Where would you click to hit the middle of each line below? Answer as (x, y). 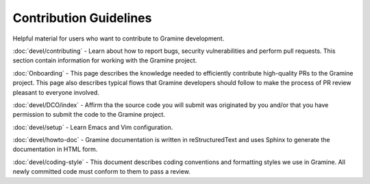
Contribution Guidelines (82, 18)
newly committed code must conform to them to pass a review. (102, 172)
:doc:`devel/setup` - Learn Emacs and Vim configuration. (93, 127)
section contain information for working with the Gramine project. (105, 60)
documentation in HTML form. (55, 149)
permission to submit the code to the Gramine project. (89, 115)
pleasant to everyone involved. (56, 92)
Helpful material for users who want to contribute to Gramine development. (119, 38)
